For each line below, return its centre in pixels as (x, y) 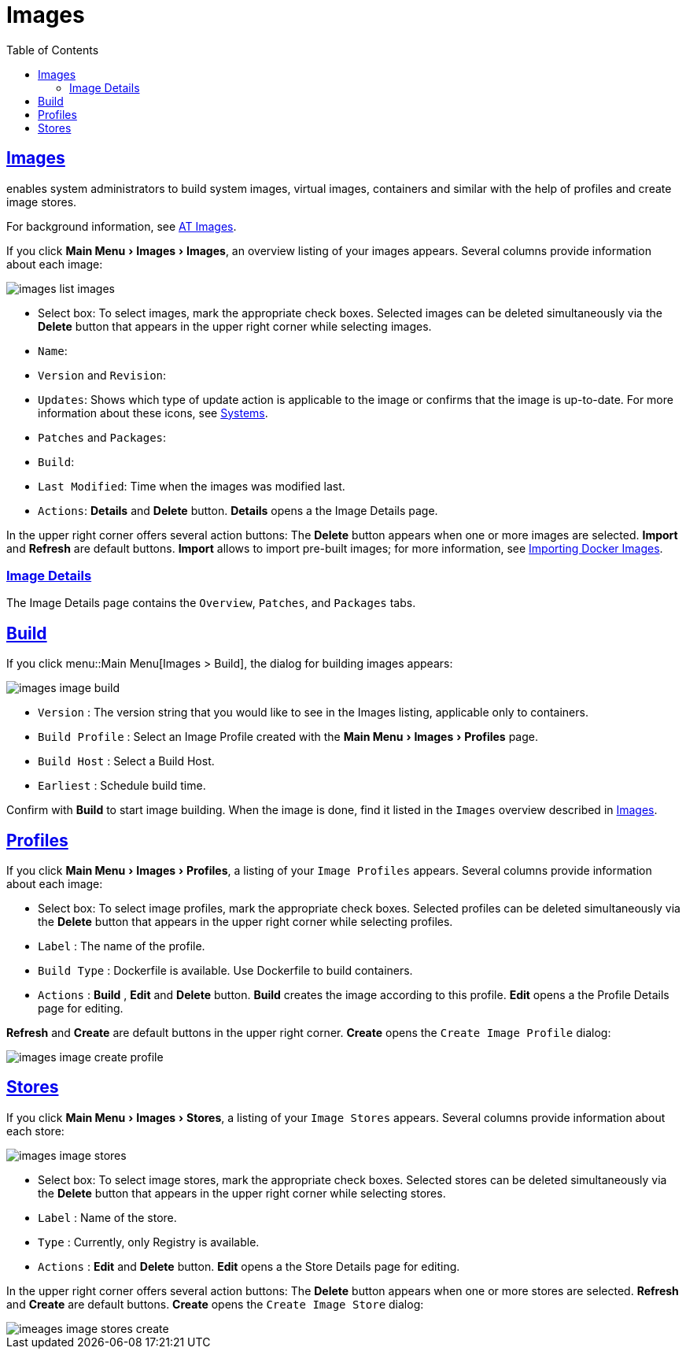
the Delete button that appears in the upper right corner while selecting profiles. (245, 922)
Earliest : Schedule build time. (122, 786)
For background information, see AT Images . (122, 226)
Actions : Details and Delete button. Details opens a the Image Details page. (238, 510)
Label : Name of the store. (107, 1217)
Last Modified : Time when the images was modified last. (192, 486)
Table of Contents (53, 50)
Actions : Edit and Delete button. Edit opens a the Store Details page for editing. (249, 1266)
